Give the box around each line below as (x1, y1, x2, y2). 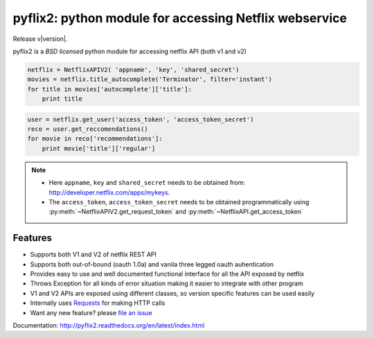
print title (42, 95, 83, 103)
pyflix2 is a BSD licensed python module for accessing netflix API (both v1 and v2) (12, 47, 247, 55)
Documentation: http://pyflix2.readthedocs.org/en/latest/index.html (12, 321, 205, 330)
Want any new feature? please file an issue (30, 308, 152, 317)
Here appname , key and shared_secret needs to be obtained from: (48, 179, 245, 187)
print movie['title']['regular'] (42, 144, 156, 152)
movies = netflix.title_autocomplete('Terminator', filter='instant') (27, 75, 273, 83)
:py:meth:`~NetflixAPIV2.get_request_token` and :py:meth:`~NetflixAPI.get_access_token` (48, 208, 304, 216)
